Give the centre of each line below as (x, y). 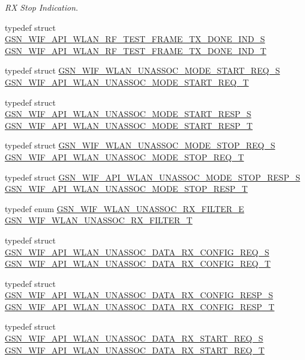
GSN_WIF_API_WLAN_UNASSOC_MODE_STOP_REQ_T (125, 157)
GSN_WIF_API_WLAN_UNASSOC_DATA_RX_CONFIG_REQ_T (138, 263)
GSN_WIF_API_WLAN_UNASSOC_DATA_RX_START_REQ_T (135, 350)
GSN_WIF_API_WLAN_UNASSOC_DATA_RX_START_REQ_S (134, 338)
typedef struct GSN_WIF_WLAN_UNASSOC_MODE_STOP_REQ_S (140, 145)
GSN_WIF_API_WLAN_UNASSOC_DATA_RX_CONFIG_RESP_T (140, 306)
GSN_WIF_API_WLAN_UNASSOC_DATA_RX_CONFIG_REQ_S (137, 252)
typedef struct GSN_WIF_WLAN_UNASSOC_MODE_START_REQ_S (142, 70)
